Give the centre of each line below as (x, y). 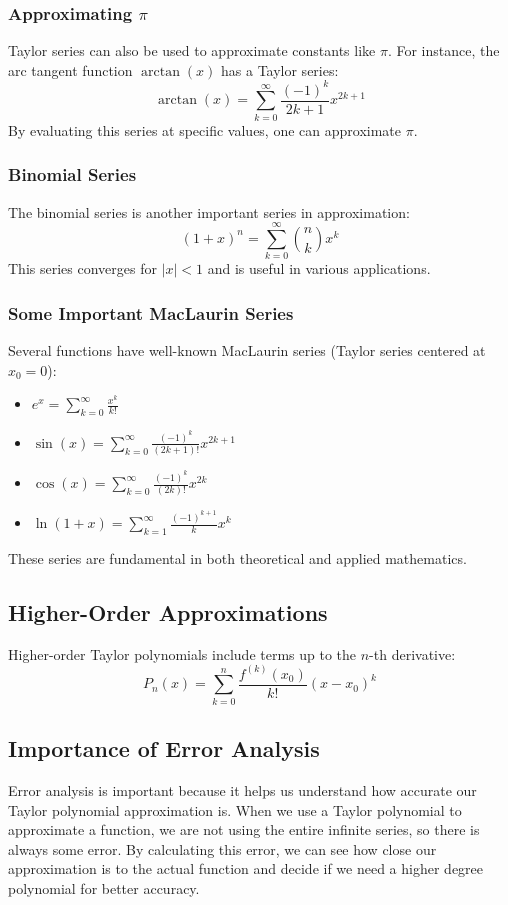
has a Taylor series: (280, 69)
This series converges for (82, 268)
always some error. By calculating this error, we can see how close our (222, 848)
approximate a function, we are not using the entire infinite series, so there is (244, 829)
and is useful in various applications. (319, 268)
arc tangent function (70, 69)
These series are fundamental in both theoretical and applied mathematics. (237, 558)
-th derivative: (412, 653)
